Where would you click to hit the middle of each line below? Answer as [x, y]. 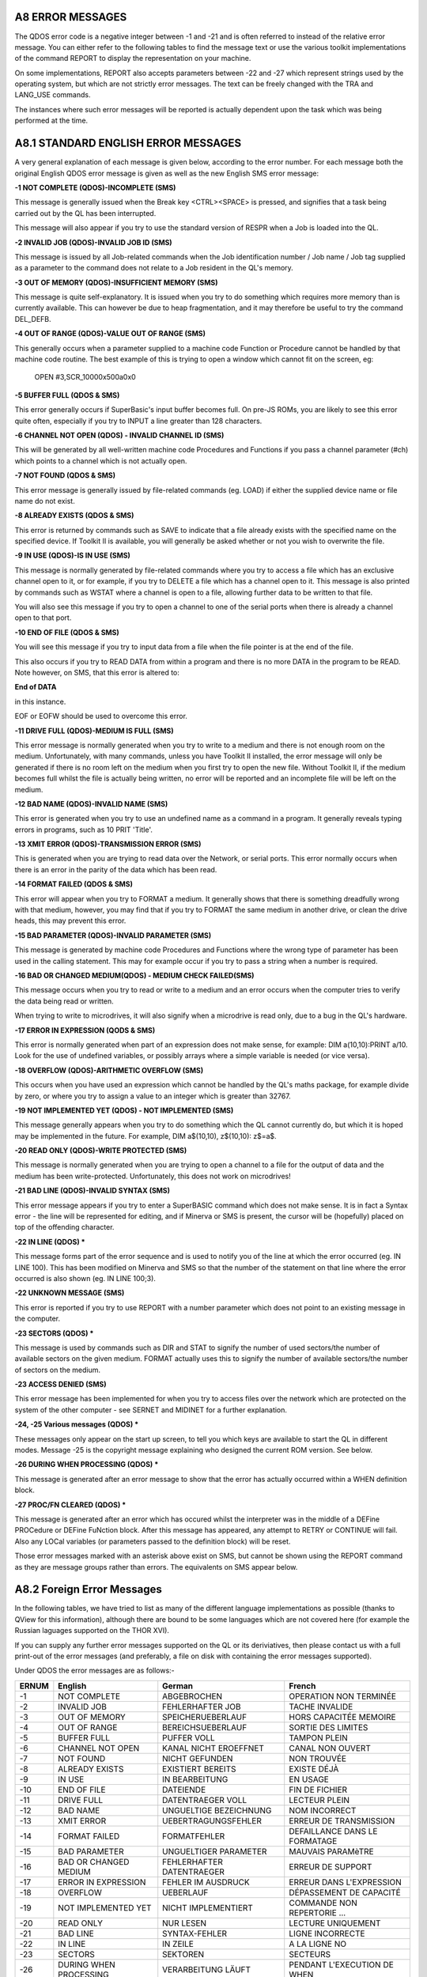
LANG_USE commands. [53, 95]
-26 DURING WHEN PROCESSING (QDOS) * [87, 1465]
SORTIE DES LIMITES [329, 1727]
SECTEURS [310, 1954]
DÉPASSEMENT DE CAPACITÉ [345, 1892]
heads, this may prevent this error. [70, 920]
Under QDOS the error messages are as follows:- [95, 1671]
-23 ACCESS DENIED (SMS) [60, 1385]
